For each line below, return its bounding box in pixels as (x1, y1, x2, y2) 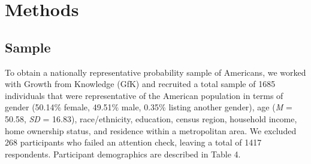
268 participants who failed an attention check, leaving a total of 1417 (5, 136, 262, 148)
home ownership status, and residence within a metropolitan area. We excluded (5, 124, 297, 137)
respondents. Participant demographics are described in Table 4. (5, 147, 241, 160)
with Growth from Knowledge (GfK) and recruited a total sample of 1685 (5, 78, 276, 90)
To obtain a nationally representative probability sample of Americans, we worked (5, 66, 306, 78)
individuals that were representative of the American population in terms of (5, 89, 283, 101)
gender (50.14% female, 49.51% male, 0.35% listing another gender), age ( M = (5, 101, 292, 113)
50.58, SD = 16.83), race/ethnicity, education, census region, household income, (5, 112, 297, 125)
